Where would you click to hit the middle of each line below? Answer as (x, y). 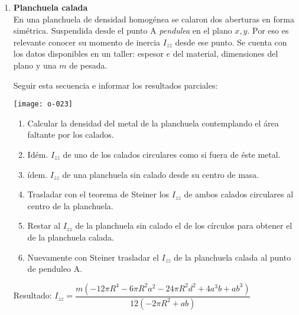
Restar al (44, 225)
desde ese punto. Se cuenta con (231, 42)
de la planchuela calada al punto (233, 257)
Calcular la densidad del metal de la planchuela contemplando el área (153, 123)
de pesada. (88, 65)
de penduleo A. (55, 269)
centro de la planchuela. (70, 205)
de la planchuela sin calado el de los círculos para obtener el (184, 225)
